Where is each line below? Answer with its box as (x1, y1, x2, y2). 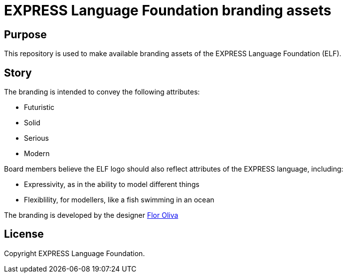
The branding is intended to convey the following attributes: (4, 88, 200, 96)
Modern (24, 149, 50, 158)
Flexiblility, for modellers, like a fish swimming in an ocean (24, 195, 214, 204)
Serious (24, 134, 49, 143)
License (4, 228, 44, 241)
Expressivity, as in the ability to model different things (24, 180, 199, 189)
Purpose (4, 28, 47, 41)
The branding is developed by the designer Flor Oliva (4, 211, 178, 220)
